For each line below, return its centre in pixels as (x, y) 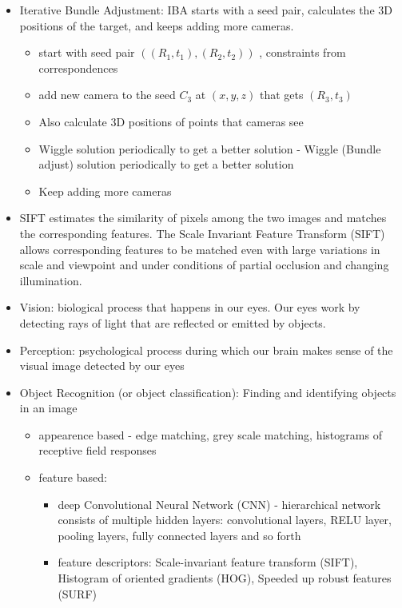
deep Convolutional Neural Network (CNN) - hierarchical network (219, 504)
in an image (48, 408)
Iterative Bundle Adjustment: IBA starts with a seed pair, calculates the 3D (206, 10)
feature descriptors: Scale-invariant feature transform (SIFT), (208, 562)
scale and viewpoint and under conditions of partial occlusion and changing (204, 265)
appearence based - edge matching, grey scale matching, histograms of (210, 434)
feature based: (73, 477)
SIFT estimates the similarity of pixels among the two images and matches (203, 218)
